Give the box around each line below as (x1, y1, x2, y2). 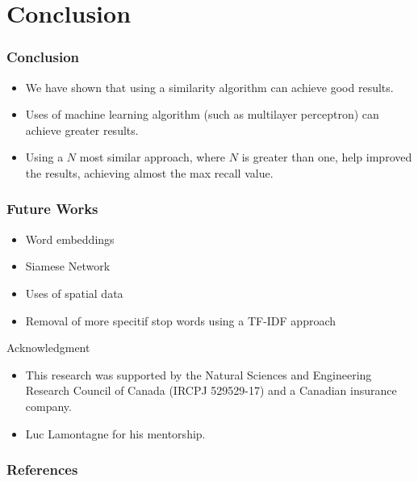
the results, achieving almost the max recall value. (25, 164, 274, 181)
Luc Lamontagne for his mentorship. (25, 425, 206, 442)
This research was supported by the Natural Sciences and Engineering (25, 366, 372, 383)
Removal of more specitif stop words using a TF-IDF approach (25, 312, 336, 329)
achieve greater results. (25, 121, 139, 138)
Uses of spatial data (25, 284, 123, 301)
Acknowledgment (6, 339, 90, 356)
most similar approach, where (79, 149, 226, 166)
